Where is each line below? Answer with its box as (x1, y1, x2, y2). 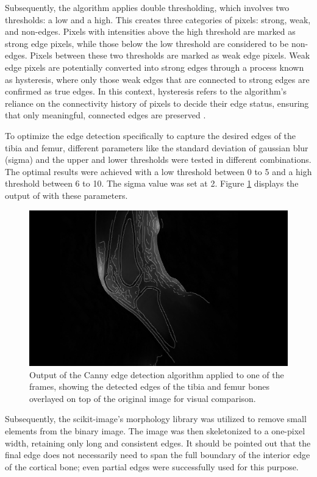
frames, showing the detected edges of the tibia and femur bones (29, 380, 269, 393)
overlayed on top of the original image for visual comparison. (29, 392, 256, 404)
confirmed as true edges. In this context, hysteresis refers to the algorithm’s (5, 85, 287, 98)
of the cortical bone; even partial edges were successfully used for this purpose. (5, 460, 299, 473)
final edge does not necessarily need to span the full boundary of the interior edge (5, 448, 310, 461)
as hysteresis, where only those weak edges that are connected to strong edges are (5, 73, 310, 85)
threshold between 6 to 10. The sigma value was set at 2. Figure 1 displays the (5, 177, 299, 190)
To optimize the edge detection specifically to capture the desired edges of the (5, 129, 296, 142)
